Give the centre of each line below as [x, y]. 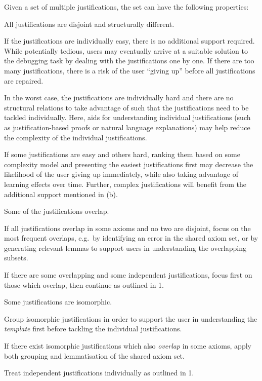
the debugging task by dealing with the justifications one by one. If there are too [129, 61]
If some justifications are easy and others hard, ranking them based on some [122, 154]
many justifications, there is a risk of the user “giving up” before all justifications [130, 70]
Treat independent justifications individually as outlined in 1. [99, 373]
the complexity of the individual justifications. [76, 137]
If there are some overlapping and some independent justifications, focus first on [128, 275]
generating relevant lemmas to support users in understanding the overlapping [125, 247]
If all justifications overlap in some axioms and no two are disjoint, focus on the [127, 228]
